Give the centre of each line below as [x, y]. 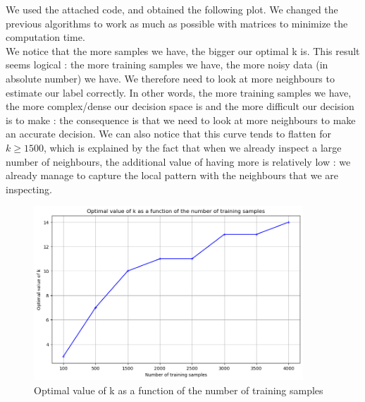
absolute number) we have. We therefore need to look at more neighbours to [170, 78]
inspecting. [29, 189]
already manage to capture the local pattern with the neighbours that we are [172, 175]
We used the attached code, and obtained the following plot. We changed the [172, 9]
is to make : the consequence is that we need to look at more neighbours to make [181, 120]
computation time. [45, 37]
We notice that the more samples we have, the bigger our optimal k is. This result [183, 50]
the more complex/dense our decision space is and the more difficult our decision [180, 106]
